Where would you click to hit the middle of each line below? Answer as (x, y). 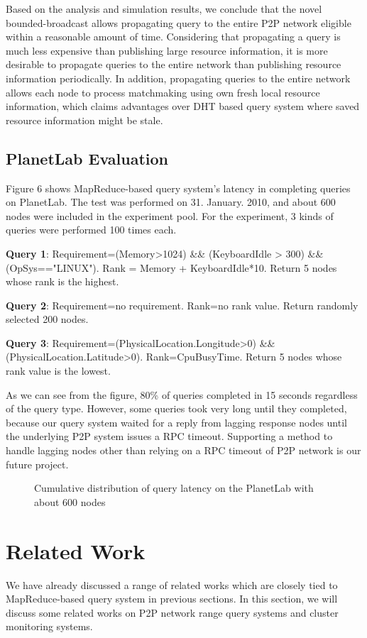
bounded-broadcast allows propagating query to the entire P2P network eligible (179, 22)
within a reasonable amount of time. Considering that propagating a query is (173, 37)
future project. (37, 464)
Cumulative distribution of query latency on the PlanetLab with (174, 488)
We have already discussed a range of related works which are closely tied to (172, 584)
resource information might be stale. (84, 120)
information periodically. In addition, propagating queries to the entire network (178, 78)
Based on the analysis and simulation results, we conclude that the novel (164, 9)
